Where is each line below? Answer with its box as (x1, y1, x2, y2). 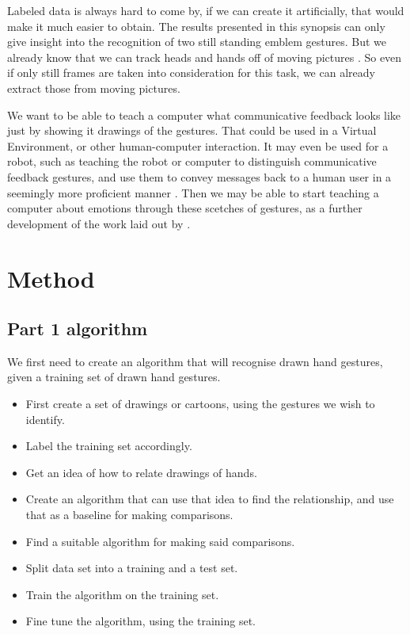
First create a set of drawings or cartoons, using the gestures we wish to (25, 395, 375, 412)
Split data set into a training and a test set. (25, 560, 238, 576)
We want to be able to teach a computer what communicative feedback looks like (7, 106, 401, 123)
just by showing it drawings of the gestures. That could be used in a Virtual (7, 122, 377, 139)
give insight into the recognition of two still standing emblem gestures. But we (7, 33, 386, 50)
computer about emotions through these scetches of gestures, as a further (7, 200, 363, 216)
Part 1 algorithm (7, 316, 148, 341)
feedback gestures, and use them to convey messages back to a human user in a (7, 168, 392, 185)
